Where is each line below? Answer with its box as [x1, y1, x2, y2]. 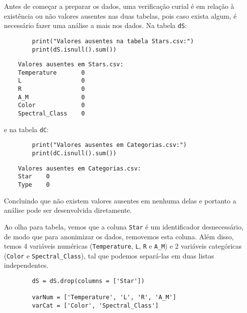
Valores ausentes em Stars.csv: [18, 61, 124, 68]
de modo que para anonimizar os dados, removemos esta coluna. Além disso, [4, 231, 234, 241]
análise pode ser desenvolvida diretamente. [4, 205, 132, 215]
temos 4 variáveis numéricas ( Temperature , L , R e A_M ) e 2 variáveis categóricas [4, 241, 242, 251]
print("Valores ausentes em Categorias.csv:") [32, 142, 187, 149]
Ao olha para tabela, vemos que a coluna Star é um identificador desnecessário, [4, 221, 244, 231]
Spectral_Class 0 [18, 110, 85, 117]
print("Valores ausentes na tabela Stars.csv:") [32, 37, 194, 45]
